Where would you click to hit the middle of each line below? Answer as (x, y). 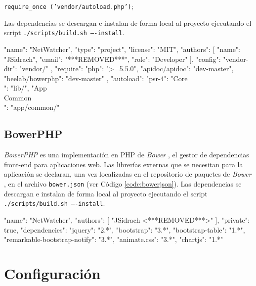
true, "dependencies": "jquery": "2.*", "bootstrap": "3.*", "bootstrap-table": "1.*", (125, 229)
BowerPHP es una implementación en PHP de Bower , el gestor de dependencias (127, 155)
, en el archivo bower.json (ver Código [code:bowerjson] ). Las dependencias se (123, 184)
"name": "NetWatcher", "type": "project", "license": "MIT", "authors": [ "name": (122, 49)
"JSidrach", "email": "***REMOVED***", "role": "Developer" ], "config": (112, 59)
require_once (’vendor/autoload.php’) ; (69, 6)
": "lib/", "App (25, 88)
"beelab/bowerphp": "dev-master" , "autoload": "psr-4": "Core (96, 78)
